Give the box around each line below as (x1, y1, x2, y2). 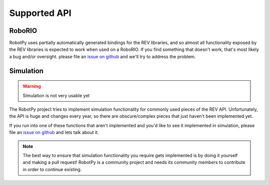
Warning (22, 83, 41, 89)
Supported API (9, 7, 72, 18)
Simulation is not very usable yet (22, 92, 90, 98)
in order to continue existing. (22, 166, 82, 172)
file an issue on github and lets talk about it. (9, 130, 99, 136)
